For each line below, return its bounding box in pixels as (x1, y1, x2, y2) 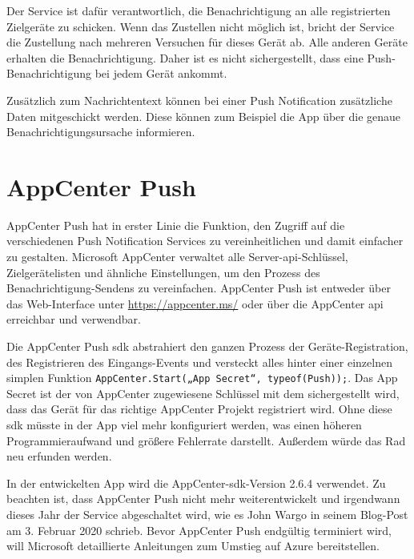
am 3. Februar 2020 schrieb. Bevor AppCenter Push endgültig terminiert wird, (6, 521, 392, 538)
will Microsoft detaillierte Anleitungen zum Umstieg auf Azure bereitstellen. (6, 537, 380, 554)
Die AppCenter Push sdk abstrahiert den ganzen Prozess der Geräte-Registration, (6, 338, 408, 355)
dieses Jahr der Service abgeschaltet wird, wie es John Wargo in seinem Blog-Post (6, 506, 408, 523)
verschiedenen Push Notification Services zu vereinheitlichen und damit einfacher (6, 232, 404, 249)
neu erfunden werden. (6, 448, 112, 464)
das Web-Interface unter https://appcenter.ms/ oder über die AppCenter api (6, 295, 384, 312)
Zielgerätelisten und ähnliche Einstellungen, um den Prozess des (6, 263, 320, 280)
